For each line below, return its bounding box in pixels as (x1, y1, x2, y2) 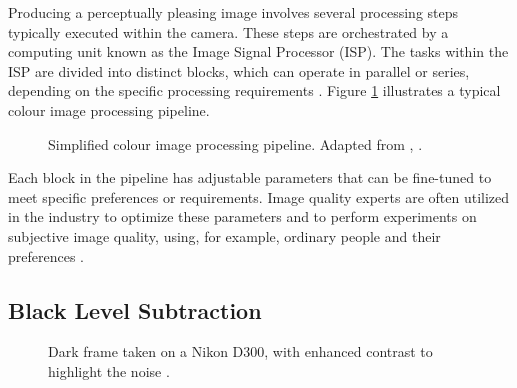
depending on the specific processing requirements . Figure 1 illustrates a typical (8, 80, 501, 101)
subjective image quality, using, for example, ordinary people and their (8, 225, 441, 246)
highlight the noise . (48, 360, 170, 381)
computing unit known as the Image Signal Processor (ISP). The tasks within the (8, 41, 509, 62)
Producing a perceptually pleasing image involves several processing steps (8, 2, 459, 22)
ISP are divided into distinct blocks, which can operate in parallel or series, (8, 60, 470, 81)
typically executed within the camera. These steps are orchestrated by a (8, 21, 449, 42)
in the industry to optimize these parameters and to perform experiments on (8, 206, 477, 227)
